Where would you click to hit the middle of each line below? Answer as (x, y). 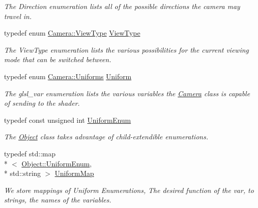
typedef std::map (30, 153)
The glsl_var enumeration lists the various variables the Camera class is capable (127, 93)
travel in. (18, 16)
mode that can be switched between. (58, 59)
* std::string (23, 173)
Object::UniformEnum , (57, 163)
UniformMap (74, 173)
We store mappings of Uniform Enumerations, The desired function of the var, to (129, 190)
